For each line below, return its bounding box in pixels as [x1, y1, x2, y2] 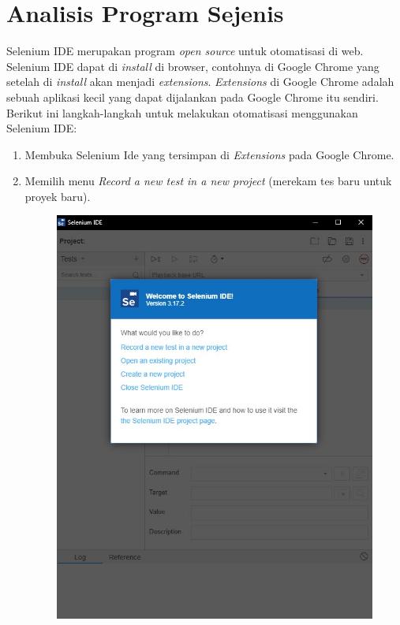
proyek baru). [24, 188, 91, 204]
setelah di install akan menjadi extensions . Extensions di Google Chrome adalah [6, 73, 394, 90]
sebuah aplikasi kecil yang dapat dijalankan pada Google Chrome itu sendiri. [6, 88, 379, 105]
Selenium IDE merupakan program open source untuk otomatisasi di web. [6, 43, 364, 59]
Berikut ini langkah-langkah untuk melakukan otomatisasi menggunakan [6, 104, 358, 121]
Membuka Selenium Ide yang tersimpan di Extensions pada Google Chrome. [24, 146, 394, 162]
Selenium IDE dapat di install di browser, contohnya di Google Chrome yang [6, 58, 379, 74]
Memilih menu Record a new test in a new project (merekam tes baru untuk [24, 173, 392, 189]
